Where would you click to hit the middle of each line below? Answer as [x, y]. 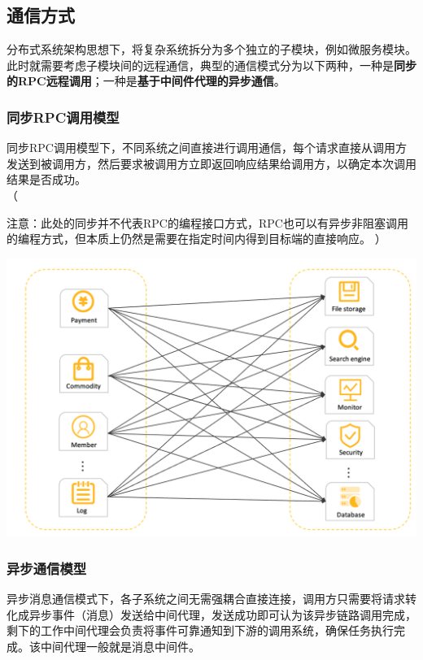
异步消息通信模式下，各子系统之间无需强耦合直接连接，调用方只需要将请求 [206, 599]
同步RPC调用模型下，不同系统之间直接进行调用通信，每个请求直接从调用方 [207, 148]
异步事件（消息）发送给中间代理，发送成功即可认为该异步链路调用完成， [222, 614]
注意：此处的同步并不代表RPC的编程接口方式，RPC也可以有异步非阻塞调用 [207, 222]
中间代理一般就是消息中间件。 [120, 646]
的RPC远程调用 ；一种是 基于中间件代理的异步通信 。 [146, 81]
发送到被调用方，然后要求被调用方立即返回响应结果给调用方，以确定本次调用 [211, 163]
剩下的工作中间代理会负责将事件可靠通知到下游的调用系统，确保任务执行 [200, 630]
